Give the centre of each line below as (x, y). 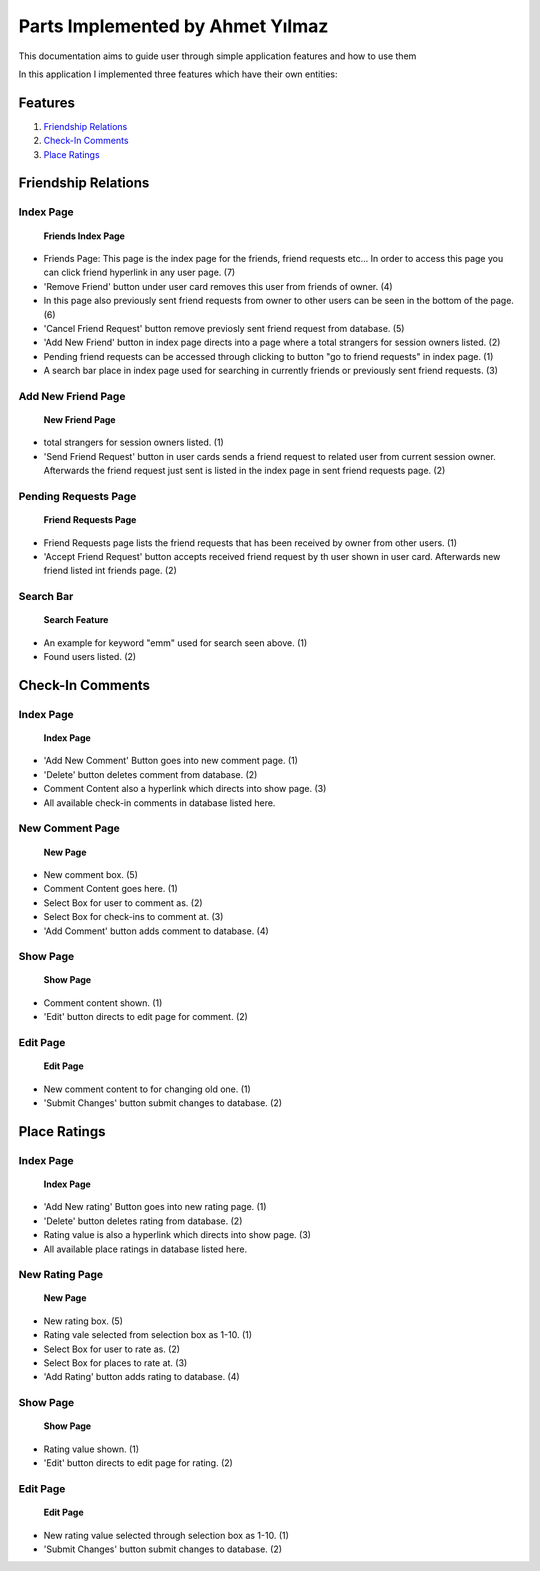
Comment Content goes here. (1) (111, 889)
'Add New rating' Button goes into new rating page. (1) (155, 1207)
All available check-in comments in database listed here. (159, 802)
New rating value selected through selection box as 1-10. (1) (166, 1535)
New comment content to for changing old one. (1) (147, 1089)
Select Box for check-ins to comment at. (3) (133, 917)
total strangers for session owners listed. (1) (133, 442)
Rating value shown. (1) (91, 1449)
